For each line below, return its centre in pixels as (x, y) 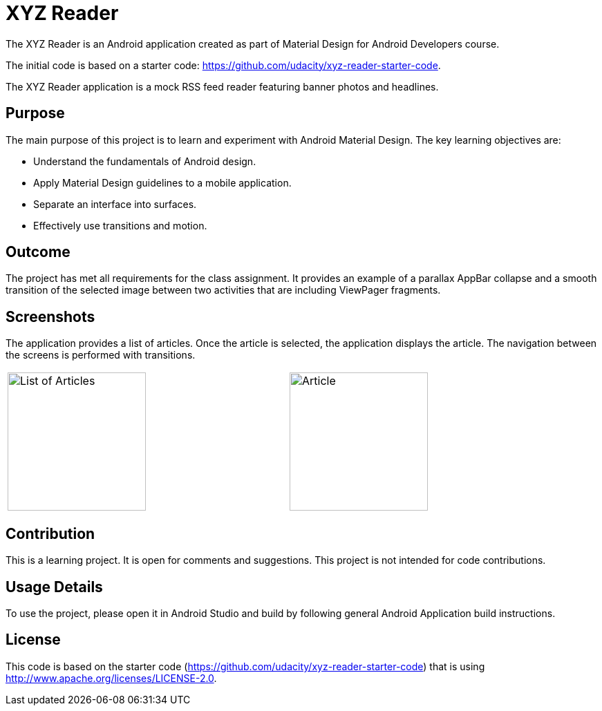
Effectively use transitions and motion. (120, 225)
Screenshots (50, 316)
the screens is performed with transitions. (101, 355)
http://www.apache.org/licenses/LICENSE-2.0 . (111, 678)
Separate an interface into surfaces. (115, 204)
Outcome (38, 252)
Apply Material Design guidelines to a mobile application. (162, 182)
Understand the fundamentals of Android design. (145, 161)
